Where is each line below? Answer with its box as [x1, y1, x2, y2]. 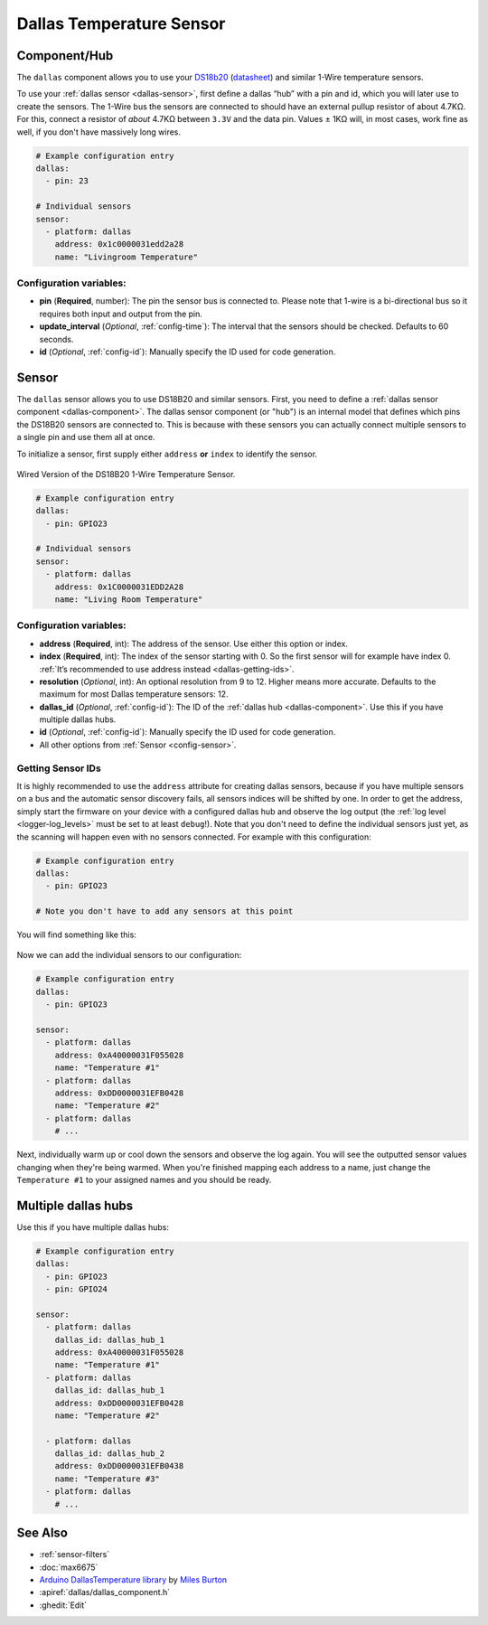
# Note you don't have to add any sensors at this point [35, 906, 294, 916]
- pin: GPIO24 [45, 1283, 108, 1294]
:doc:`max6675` [39, 1562, 99, 1573]
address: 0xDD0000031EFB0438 [54, 1461, 184, 1471]
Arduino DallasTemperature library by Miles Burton [39, 1573, 228, 1585]
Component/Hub [16, 48, 114, 63]
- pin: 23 [45, 176, 89, 186]
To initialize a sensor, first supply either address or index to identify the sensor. [16, 448, 318, 459]
